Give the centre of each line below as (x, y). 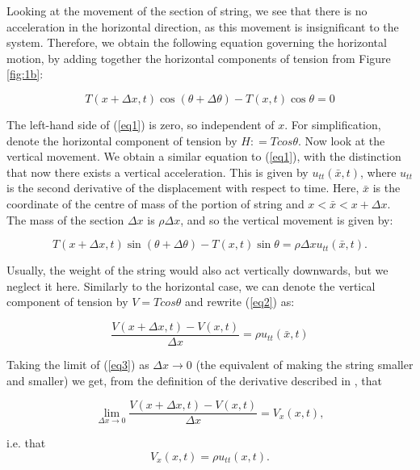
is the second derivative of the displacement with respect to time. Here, (183, 188)
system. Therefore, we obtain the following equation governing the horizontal (197, 42)
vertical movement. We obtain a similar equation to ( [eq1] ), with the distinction (204, 156)
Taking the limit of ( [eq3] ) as (78, 364)
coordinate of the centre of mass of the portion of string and (155, 203)
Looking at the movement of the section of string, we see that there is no (187, 10)
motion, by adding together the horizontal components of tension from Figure (199, 58)
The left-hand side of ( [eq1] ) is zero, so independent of (141, 124)
